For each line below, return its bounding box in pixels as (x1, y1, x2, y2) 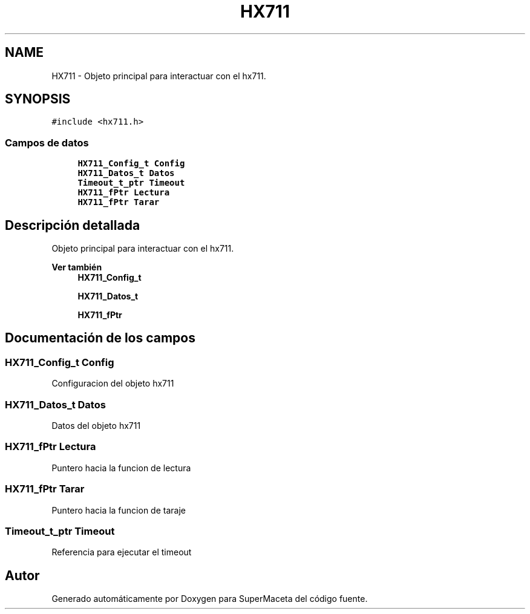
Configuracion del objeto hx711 (51, 378, 174, 389)
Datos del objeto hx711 (51, 420, 141, 431)
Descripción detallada (5, 217, 140, 233)
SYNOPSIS (5, 91, 71, 107)
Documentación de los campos (5, 330, 195, 346)
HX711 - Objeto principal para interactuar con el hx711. (51, 70, 266, 81)
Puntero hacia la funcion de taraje (51, 505, 186, 515)
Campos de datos (5, 136, 89, 149)
